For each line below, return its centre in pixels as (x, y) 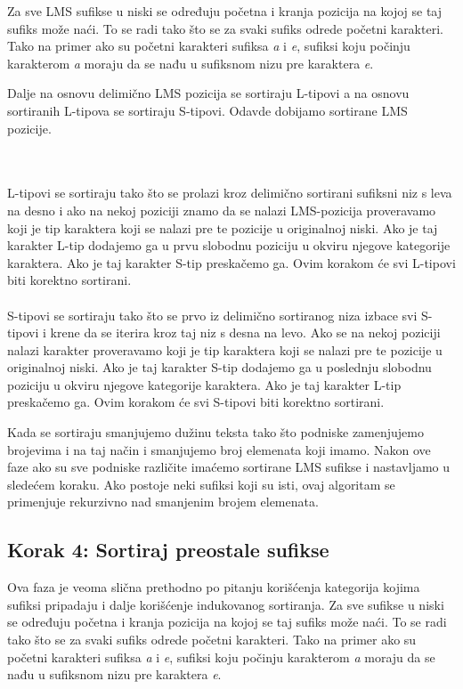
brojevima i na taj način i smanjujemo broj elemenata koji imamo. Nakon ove (219, 449)
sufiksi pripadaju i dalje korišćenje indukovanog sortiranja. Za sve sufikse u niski (226, 604)
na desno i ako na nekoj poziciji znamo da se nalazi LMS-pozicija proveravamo (222, 210)
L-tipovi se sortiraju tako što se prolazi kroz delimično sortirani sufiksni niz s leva (230, 193)
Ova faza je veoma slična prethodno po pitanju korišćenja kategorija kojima (214, 587)
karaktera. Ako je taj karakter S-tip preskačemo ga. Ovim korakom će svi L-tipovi (231, 262)
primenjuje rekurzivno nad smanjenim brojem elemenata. (163, 502)
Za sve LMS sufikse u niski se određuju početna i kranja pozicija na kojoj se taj (225, 11)
